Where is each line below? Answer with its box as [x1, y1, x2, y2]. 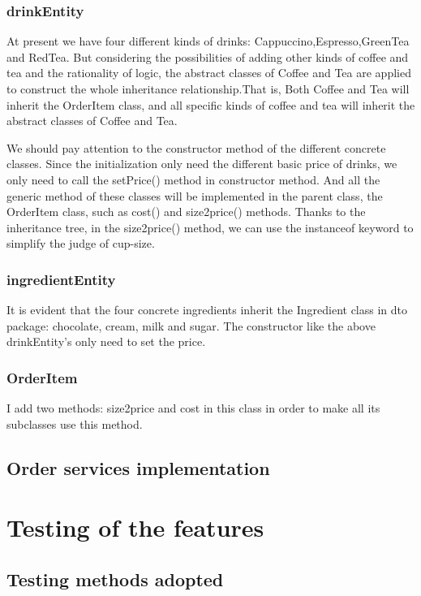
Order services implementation [6, 455, 270, 480]
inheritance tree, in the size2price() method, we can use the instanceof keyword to [6, 218, 414, 235]
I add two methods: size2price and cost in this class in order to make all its [6, 399, 380, 417]
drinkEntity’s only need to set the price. [6, 333, 206, 350]
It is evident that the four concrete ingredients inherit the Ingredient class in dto [6, 301, 408, 318]
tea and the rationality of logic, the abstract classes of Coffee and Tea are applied [6, 64, 411, 81]
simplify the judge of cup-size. [6, 235, 155, 252]
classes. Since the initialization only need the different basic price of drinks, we [6, 155, 397, 172]
